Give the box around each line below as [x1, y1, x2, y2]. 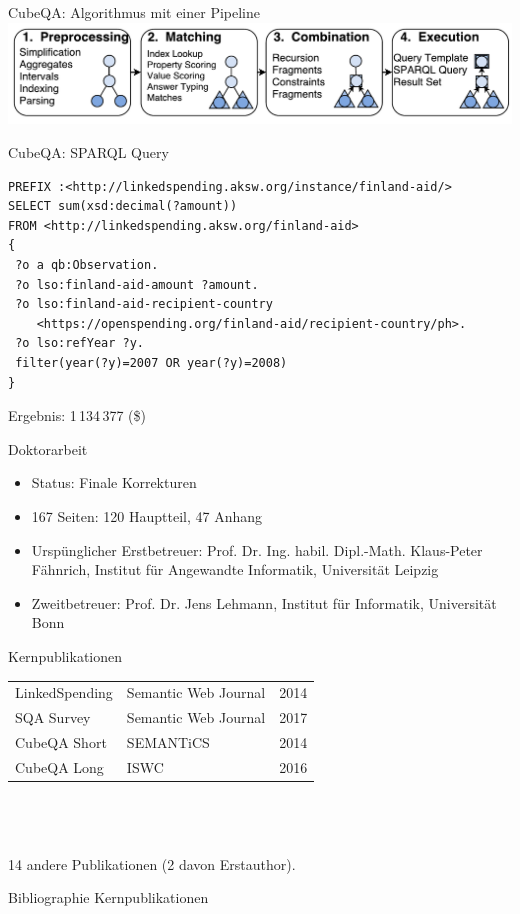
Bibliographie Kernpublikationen [8, 887, 209, 908]
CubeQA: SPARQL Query [8, 142, 169, 163]
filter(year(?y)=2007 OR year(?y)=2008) [15, 356, 288, 370]
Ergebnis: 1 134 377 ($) [8, 405, 146, 426]
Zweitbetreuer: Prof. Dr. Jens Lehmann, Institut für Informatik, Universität [31, 592, 497, 613]
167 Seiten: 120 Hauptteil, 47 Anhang [31, 505, 263, 526]
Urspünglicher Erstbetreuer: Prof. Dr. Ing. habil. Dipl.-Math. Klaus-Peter [31, 539, 483, 560]
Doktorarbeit [8, 438, 88, 459]
